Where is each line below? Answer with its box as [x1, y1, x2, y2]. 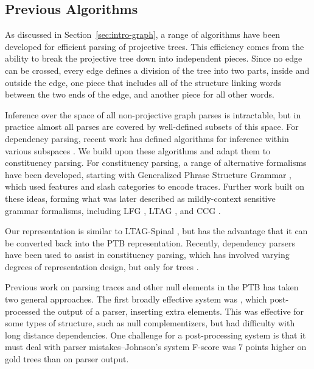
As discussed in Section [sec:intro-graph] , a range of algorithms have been [5, 28, 281, 41]
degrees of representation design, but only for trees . [5, 260, 199, 273]
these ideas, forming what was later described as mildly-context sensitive [5, 192, 276, 204]
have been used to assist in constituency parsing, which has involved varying [5, 248, 290, 261]
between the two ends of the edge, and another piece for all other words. [5, 88, 274, 101]
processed [5, 304, 41, 317]
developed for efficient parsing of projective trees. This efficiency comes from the [5, 40, 304, 52]
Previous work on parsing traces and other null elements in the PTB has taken [5, 281, 299, 293]
